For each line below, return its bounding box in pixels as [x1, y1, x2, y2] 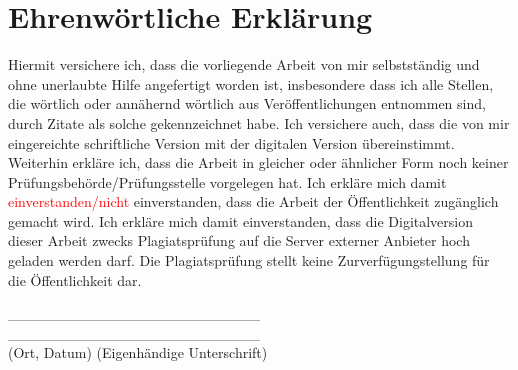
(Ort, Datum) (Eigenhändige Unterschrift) [8, 342, 268, 363]
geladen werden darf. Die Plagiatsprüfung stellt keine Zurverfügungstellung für [8, 250, 490, 271]
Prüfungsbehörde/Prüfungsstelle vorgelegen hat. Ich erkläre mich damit [8, 171, 447, 192]
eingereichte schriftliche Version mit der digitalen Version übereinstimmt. [8, 132, 455, 153]
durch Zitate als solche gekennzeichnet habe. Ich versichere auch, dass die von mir [8, 112, 510, 133]
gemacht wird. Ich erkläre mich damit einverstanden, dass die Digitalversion [8, 210, 474, 231]
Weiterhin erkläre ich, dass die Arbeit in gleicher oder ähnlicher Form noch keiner [8, 152, 509, 173]
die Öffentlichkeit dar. [8, 269, 142, 290]
